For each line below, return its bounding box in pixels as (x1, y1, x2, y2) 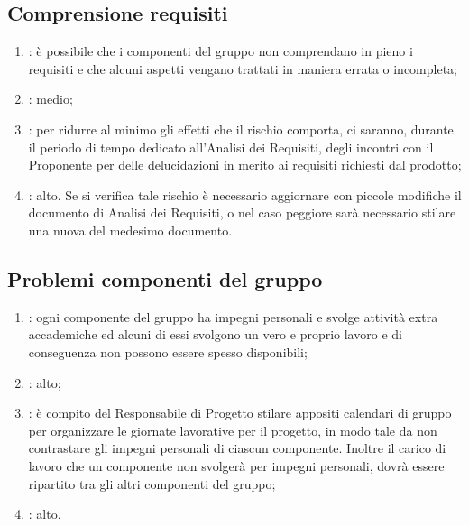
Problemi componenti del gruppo (7, 264, 323, 292)
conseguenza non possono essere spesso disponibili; (28, 342, 308, 361)
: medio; (28, 89, 73, 108)
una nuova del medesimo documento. (28, 220, 233, 239)
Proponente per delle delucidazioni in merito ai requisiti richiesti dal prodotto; (28, 155, 462, 174)
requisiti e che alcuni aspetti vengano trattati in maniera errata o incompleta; (28, 59, 457, 78)
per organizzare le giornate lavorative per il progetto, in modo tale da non (28, 420, 437, 439)
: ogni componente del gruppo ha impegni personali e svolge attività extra (28, 307, 438, 326)
